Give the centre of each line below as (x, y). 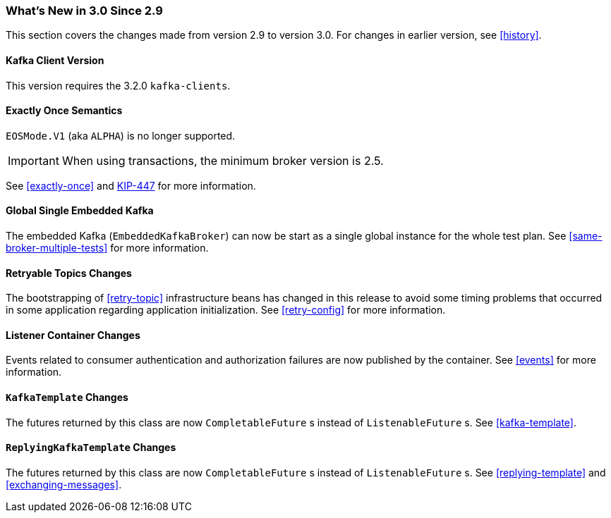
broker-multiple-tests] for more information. (107, 248)
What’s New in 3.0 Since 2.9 (84, 11)
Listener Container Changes (73, 335)
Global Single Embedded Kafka (80, 211)
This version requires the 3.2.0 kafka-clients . (118, 85)
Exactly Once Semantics (64, 111)
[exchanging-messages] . (64, 484)
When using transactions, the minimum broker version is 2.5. (223, 160)
